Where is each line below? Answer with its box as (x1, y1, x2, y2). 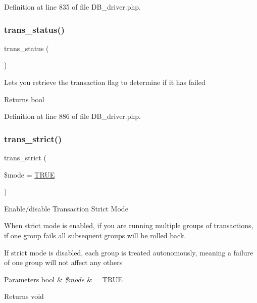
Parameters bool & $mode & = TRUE (4, 274, 123, 284)
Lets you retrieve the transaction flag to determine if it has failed (4, 77, 205, 87)
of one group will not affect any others (4, 257, 123, 268)
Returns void (4, 291, 44, 301)
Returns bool (4, 94, 44, 104)
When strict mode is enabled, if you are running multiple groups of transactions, (4, 220, 253, 231)
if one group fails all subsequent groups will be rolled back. (4, 230, 186, 240)
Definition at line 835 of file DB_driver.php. (4, 2, 141, 12)
